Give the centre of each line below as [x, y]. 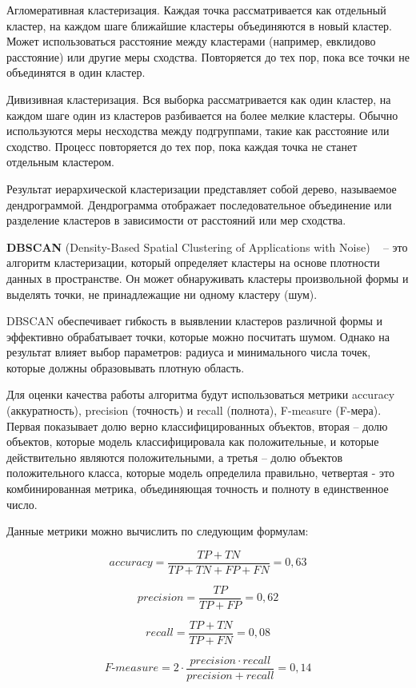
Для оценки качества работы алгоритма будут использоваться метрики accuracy [201, 394]
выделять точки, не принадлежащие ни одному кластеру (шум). [162, 294]
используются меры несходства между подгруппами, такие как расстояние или [198, 131]
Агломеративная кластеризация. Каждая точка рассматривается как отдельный [196, 10]
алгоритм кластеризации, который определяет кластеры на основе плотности [193, 262]
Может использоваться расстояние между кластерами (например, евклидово [191, 41]
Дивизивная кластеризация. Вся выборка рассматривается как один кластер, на [199, 99]
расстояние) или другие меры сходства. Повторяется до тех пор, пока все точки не [208, 56]
